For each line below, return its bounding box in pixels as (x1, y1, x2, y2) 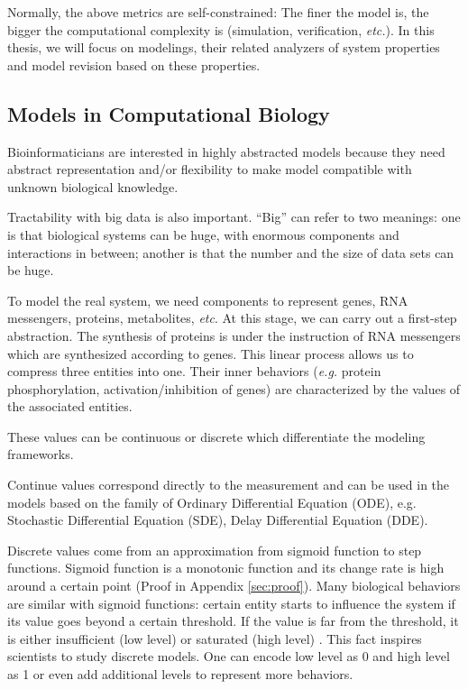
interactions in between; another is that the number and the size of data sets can (7, 243, 454, 262)
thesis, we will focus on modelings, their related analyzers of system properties (7, 38, 440, 57)
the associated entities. (7, 397, 133, 416)
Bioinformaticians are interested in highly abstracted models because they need (7, 142, 445, 161)
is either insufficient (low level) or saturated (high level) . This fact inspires (7, 629, 422, 648)
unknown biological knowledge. (7, 177, 179, 196)
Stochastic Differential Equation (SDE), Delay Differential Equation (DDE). (7, 510, 428, 529)
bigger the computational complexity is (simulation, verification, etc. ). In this (7, 20, 435, 39)
